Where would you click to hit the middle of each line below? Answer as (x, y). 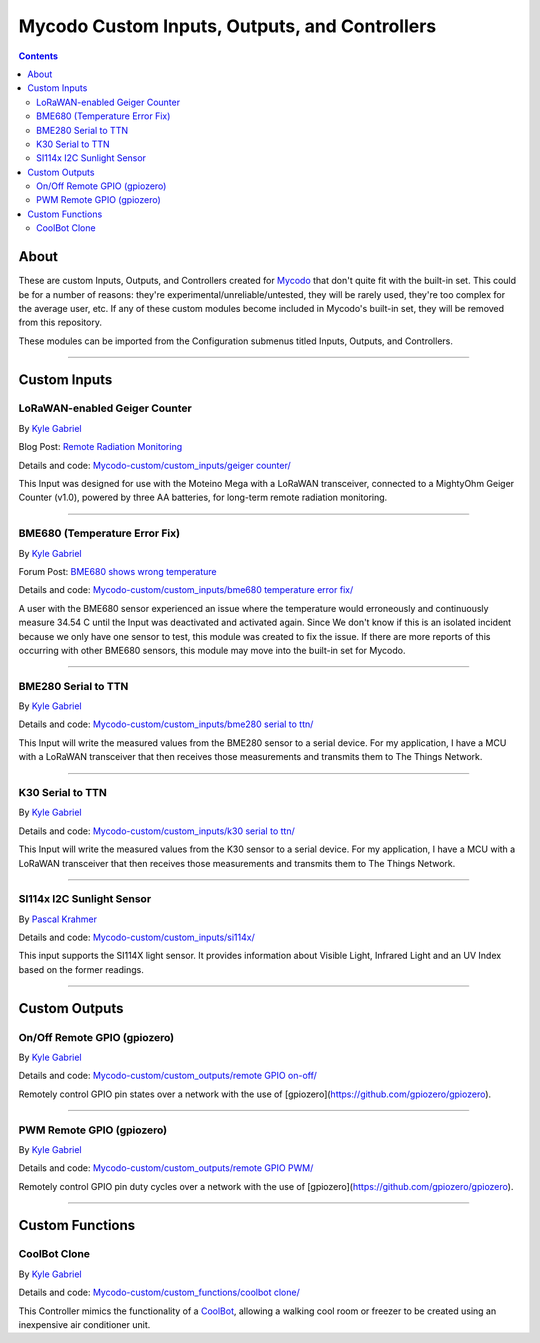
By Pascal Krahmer (57, 919)
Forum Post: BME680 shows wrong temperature (117, 571)
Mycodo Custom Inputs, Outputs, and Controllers (227, 26)
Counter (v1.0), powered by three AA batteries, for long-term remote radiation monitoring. (203, 497)
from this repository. (60, 322)
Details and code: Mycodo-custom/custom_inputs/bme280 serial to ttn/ (166, 724)
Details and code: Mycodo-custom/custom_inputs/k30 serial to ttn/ (156, 831)
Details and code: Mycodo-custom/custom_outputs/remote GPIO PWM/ (166, 1168)
